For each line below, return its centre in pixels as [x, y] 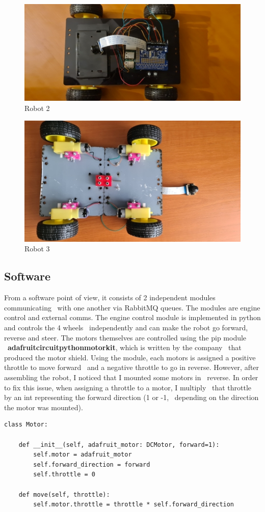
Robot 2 [37, 108]
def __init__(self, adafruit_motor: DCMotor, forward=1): [119, 445]
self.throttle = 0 [64, 475]
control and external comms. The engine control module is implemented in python [132, 317]
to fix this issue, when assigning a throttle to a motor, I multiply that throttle [128, 387]
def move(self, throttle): [64, 494]
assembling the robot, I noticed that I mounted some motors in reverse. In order [131, 377]
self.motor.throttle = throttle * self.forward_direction [134, 505]
